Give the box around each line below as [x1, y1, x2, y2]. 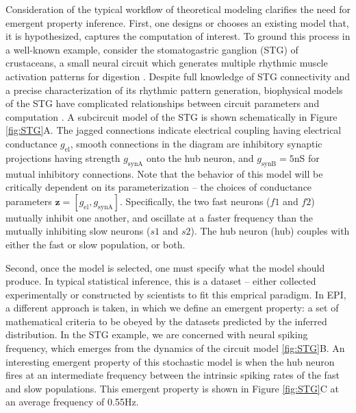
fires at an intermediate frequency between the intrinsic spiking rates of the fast [5, 368, 340, 382]
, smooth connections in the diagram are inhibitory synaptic [70, 136, 322, 150]
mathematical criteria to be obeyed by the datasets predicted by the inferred [5, 314, 327, 328]
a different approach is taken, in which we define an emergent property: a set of [5, 300, 339, 315]
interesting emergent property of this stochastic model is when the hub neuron [5, 354, 335, 368]
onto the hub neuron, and [147, 150, 254, 165]
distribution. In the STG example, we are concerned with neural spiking [5, 327, 308, 342]
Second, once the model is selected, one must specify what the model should [5, 260, 325, 274]
